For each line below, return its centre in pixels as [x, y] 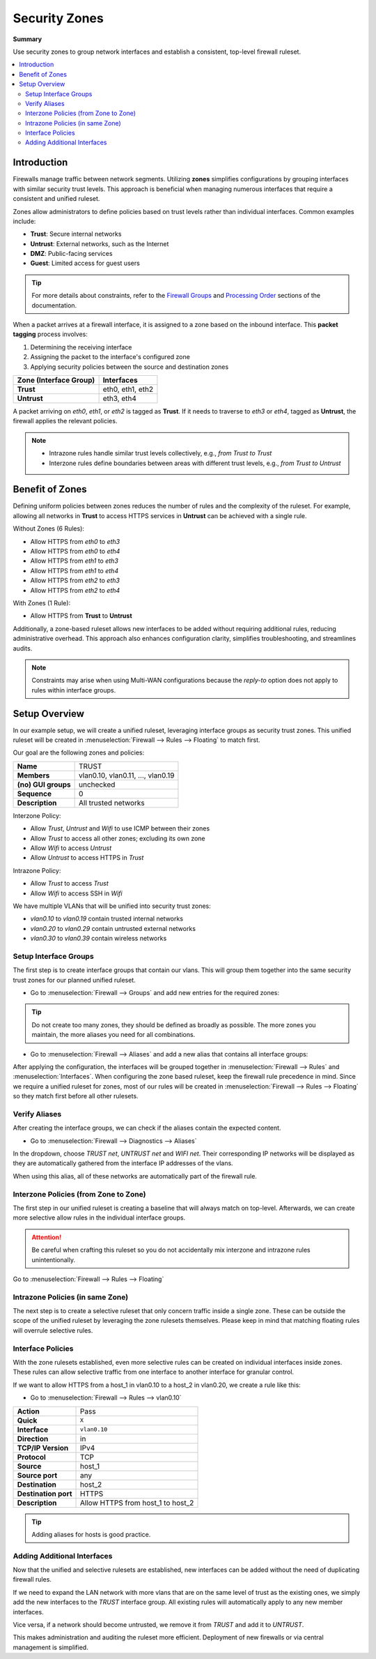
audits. [23, 648]
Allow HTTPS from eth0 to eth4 [75, 552]
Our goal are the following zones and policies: [79, 752]
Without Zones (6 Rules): [49, 529]
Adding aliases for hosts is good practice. [91, 1534]
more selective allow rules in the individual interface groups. [99, 1218]
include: [24, 221]
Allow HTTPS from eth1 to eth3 [74, 561]
